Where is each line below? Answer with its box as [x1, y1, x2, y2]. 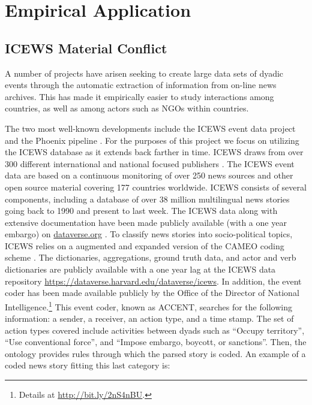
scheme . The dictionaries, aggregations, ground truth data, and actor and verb [5, 251, 296, 264]
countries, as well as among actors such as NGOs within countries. [5, 102, 249, 114]
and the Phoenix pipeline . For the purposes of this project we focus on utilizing [5, 134, 299, 146]
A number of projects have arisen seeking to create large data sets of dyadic [5, 67, 284, 79]
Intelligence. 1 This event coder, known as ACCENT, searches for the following [5, 298, 292, 313]
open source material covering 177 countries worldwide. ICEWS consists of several [5, 180, 307, 193]
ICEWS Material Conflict [5, 38, 167, 57]
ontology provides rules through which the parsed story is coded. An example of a [5, 347, 306, 359]
